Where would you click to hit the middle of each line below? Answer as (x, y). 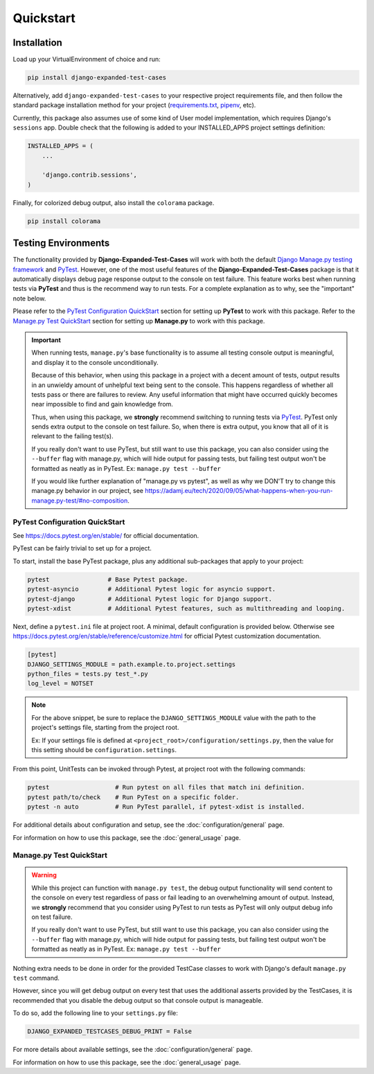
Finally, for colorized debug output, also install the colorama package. (114, 203)
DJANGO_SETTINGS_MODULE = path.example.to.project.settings (132, 664)
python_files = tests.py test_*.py (88, 674)
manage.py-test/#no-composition (80, 500)
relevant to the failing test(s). (72, 436)
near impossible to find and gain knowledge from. (102, 404)
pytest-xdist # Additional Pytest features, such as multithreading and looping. (186, 608)
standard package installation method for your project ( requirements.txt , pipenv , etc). (134, 105)
